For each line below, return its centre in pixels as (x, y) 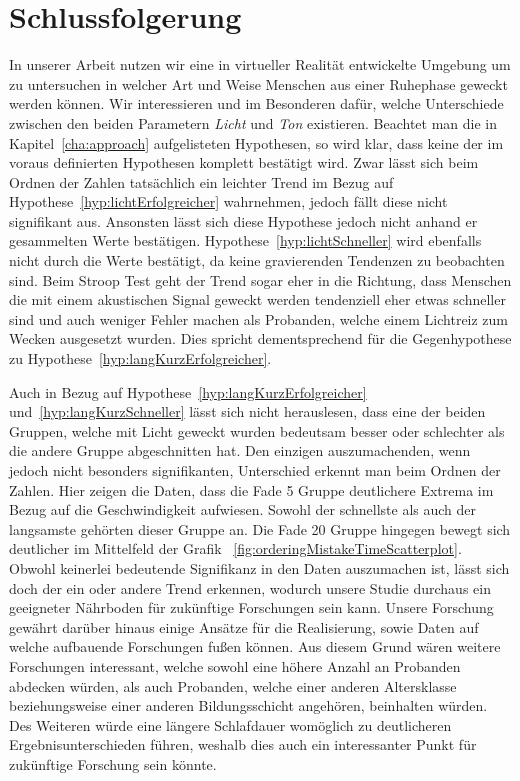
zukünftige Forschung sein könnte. (113, 763)
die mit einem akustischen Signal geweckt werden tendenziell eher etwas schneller (257, 299)
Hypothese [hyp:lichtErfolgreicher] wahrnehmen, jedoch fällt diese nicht (228, 201)
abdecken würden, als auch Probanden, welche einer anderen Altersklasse (233, 685)
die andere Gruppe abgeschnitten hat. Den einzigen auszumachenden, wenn (240, 450)
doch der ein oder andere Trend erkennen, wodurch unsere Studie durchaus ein (250, 587)
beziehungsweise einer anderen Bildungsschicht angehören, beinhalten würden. (248, 705)
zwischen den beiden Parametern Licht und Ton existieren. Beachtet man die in (253, 122)
